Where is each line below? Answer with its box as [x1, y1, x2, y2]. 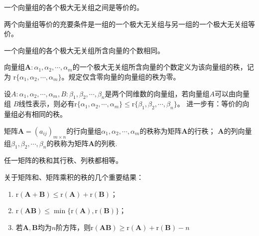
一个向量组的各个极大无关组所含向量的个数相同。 [4, 45, 164, 55]
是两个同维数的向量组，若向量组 [105, 88, 210, 98]
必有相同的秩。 [17, 109, 67, 119]
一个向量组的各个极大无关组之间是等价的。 [4, 2, 143, 12]
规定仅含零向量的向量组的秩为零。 [68, 71, 180, 81]
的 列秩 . [94, 138, 118, 148]
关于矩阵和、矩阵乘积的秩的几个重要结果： [4, 171, 143, 182]
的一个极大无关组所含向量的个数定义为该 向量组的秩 [72, 62, 240, 72]
